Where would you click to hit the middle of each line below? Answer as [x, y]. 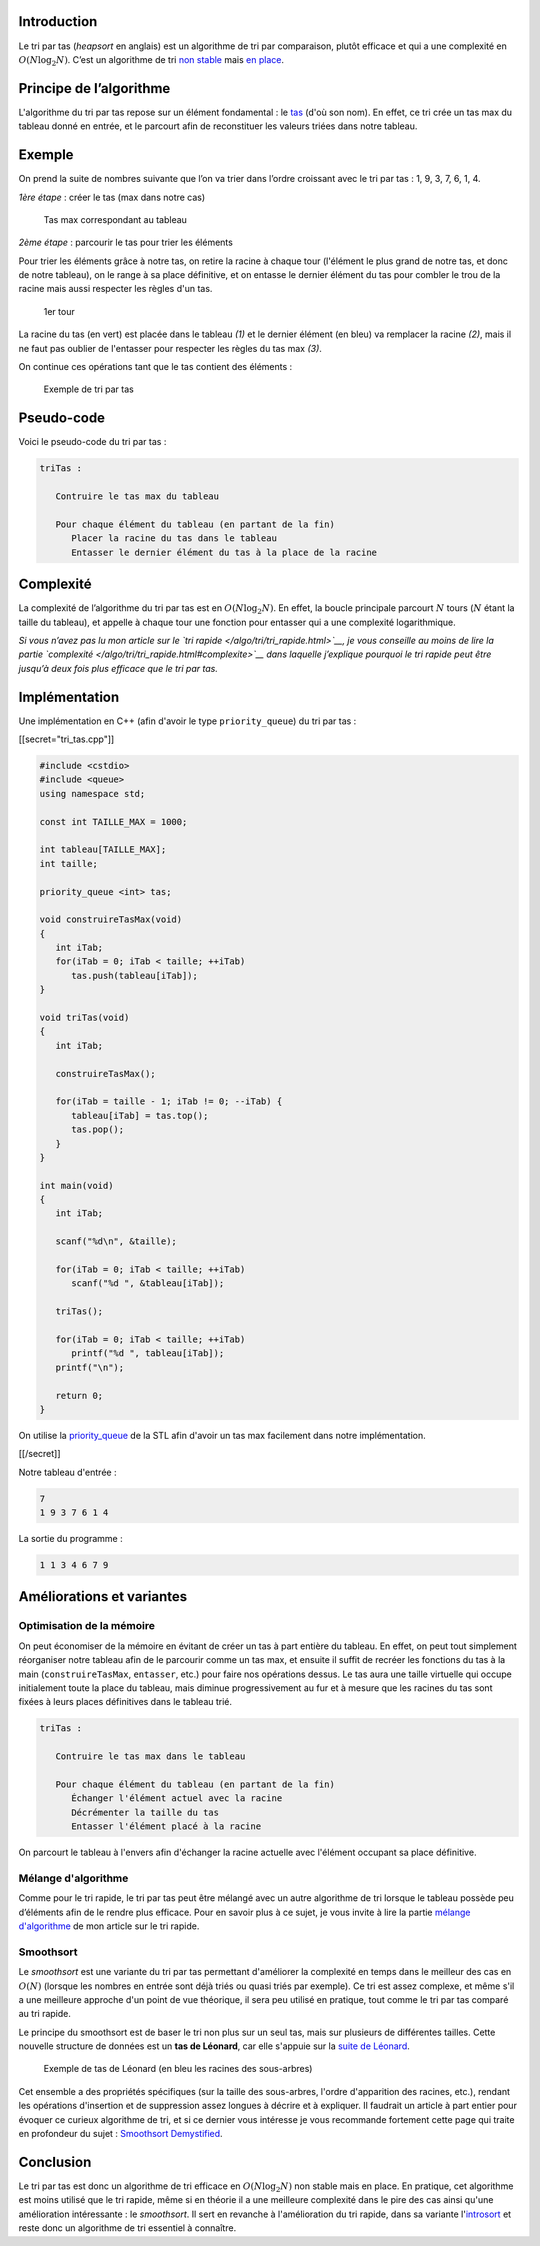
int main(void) [76, 1185]
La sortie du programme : [71, 1539]
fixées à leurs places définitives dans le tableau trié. [125, 1702]
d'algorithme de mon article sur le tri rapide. [109, 1926]
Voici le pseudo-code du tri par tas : [92, 442]
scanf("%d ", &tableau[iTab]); [148, 1283]
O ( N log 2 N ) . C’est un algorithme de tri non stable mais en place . [151, 60]
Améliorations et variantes [103, 1596]
